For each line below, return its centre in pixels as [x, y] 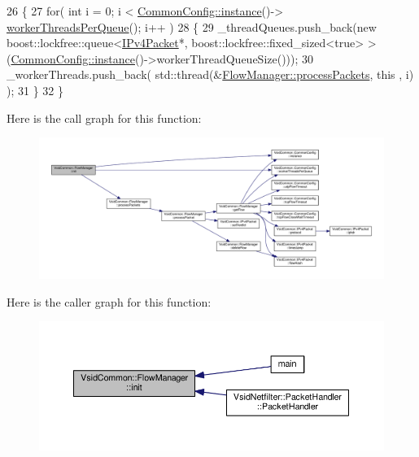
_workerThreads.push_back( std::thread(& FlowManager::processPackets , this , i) [210, 74]
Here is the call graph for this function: [104, 118]
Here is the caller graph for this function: [109, 301]
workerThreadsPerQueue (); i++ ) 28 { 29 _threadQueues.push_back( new [192, 26]
